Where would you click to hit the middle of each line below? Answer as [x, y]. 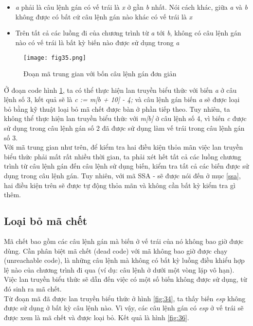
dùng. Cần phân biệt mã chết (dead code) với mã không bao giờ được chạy [116, 250]
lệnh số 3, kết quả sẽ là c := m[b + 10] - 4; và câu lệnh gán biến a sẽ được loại [122, 99]
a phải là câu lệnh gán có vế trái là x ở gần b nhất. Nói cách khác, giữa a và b [131, 7]
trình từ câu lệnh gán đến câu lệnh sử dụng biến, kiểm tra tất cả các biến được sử [126, 166]
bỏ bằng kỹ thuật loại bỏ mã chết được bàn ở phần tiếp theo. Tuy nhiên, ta [117, 109]
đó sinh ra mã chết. [33, 288]
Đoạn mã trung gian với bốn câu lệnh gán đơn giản [100, 74]
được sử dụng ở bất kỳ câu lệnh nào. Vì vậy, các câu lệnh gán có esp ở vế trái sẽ [124, 308]
